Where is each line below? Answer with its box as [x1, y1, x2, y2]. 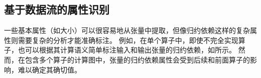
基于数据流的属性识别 [4, 1, 109, 17]
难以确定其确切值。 [18, 64, 81, 74]
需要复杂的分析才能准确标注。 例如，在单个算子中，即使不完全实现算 [18, 34, 245, 45]
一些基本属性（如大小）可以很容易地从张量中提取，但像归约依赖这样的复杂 [4, 25, 250, 35]
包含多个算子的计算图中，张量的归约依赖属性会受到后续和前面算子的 [25, 54, 250, 64]
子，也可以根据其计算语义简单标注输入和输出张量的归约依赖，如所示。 [4, 44, 236, 55]
